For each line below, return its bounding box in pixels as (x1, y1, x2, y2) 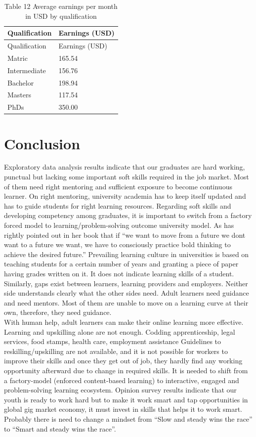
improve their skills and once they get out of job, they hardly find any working (4, 355, 243, 366)
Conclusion (4, 133, 81, 153)
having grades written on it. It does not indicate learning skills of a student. (4, 268, 234, 278)
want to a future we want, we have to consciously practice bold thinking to (4, 239, 231, 250)
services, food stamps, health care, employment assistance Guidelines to (4, 336, 221, 347)
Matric (7, 52, 28, 63)
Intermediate (7, 65, 46, 75)
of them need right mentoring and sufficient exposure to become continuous (4, 181, 232, 191)
